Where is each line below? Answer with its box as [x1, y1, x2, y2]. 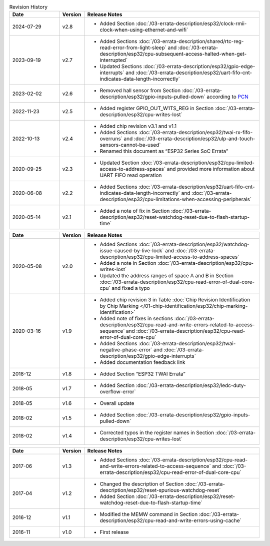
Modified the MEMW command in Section [99, 511, 198, 518]
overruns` [99, 135, 122, 142]
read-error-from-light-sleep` [99, 44, 167, 51]
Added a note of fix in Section [99, 208, 170, 215]
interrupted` [99, 57, 128, 64]
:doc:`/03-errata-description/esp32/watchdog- [138, 241, 249, 248]
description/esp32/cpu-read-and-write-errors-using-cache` [99, 517, 242, 524]
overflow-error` [99, 388, 136, 395]
